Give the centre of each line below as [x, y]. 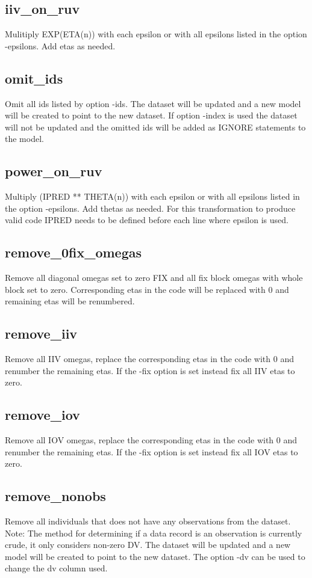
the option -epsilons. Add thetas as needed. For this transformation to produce [150, 208]
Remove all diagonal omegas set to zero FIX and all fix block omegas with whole [154, 278]
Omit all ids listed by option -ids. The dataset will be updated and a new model [153, 103]
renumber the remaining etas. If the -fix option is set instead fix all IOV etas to [151, 451]
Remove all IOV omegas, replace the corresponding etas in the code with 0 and [151, 440]
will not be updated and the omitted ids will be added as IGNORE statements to [155, 127]
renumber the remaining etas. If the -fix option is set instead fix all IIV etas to [150, 370]
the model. [24, 139]
